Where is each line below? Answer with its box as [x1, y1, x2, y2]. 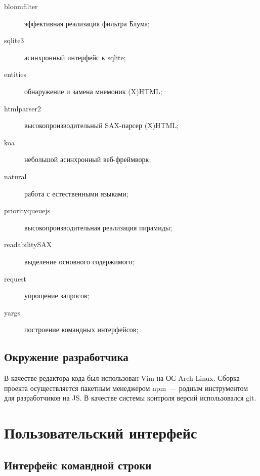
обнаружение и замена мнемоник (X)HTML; [24, 86, 162, 96]
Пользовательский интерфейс [4, 422, 197, 443]
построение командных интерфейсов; [24, 324, 139, 335]
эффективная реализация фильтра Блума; [24, 18, 150, 28]
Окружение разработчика [4, 349, 128, 365]
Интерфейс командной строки [4, 457, 152, 472]
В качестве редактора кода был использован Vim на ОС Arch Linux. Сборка [4, 373, 240, 383]
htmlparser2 [4, 103, 41, 113]
